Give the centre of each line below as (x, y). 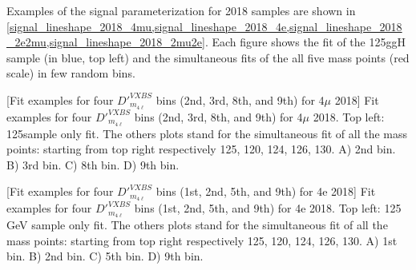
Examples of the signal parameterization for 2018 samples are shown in (181, 10)
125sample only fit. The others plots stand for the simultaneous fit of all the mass (207, 133)
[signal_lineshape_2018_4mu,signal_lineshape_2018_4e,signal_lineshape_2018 (204, 26)
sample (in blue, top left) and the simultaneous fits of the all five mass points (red (208, 57)
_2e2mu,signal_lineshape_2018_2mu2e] (106, 42)
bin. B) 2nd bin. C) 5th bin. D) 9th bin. (105, 256)
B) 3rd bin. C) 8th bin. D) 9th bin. (93, 164)
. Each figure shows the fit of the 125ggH (305, 42)
